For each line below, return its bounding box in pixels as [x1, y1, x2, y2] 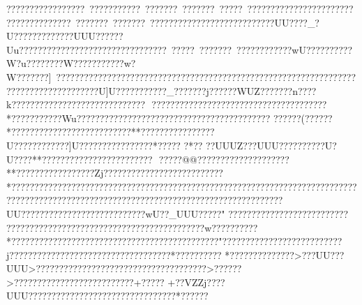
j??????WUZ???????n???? [206, 83, 317, 98]
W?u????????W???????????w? [6, 56, 136, 70]
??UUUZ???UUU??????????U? [206, 137, 337, 152]
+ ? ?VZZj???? [167, 274, 225, 289]
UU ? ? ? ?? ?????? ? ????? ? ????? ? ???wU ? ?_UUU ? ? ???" [6, 206, 225, 221]
